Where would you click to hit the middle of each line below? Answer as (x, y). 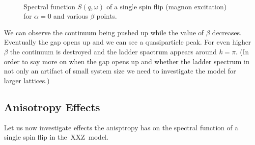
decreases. (227, 32)
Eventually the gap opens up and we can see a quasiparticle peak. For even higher (127, 42)
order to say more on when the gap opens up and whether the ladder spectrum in (127, 61)
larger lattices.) (27, 80)
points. (107, 16)
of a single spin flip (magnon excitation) (167, 6)
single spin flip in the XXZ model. (56, 137)
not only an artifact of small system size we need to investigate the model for (120, 71)
